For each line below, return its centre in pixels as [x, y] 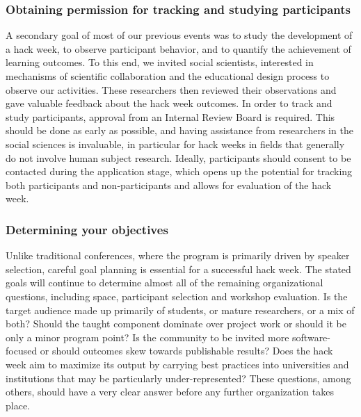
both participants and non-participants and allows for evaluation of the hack [169, 185]
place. [18, 405]
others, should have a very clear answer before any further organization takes [170, 392]
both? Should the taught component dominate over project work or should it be [176, 324]
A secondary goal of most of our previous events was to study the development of [179, 35]
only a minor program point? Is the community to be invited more [147, 337]
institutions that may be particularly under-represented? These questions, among [178, 378]
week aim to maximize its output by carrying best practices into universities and [177, 364]
